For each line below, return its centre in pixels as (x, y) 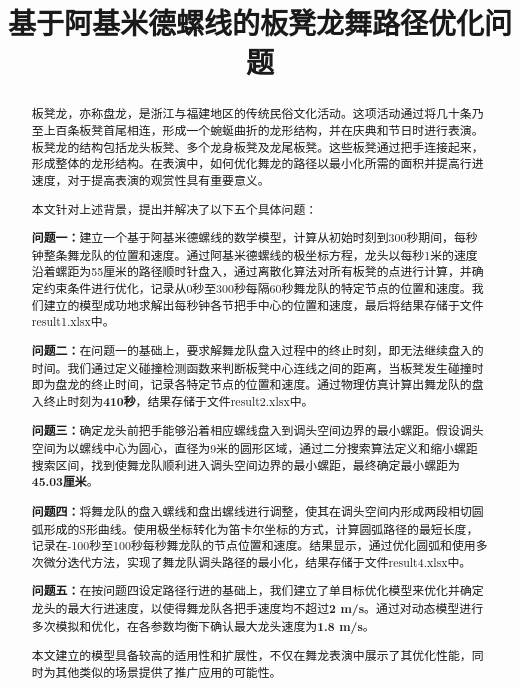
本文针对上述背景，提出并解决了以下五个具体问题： (174, 208)
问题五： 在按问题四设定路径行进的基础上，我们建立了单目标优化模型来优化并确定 (257, 591)
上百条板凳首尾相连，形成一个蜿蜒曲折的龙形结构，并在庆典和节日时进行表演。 (263, 130)
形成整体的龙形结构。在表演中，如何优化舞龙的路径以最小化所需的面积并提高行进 (257, 163)
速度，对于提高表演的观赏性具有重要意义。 (150, 179)
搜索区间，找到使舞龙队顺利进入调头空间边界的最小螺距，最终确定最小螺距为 (245, 464)
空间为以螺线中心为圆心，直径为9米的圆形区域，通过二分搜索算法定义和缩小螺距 (254, 448)
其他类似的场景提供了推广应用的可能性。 (168, 671)
